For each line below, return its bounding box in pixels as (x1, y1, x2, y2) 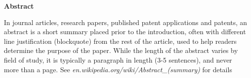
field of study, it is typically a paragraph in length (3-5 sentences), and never (4, 54, 232, 65)
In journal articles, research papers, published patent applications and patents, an (4, 17, 247, 27)
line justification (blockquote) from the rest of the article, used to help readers (4, 36, 237, 46)
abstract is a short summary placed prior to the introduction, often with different (4, 26, 246, 37)
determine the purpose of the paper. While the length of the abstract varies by (4, 45, 238, 55)
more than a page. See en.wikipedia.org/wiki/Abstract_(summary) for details (4, 64, 232, 74)
